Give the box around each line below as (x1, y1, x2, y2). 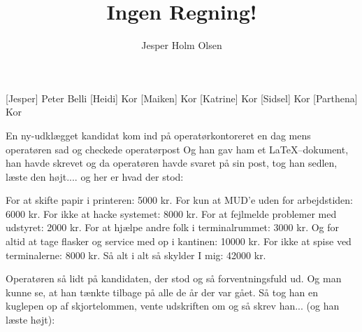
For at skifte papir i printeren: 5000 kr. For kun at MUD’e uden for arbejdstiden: (6, 193, 353, 207)
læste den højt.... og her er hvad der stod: (6, 169, 184, 184)
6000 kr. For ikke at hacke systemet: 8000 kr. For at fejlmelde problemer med (6, 206, 337, 221)
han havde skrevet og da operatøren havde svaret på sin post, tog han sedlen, (6, 155, 338, 170)
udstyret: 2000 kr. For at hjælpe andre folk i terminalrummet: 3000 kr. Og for (6, 220, 340, 235)
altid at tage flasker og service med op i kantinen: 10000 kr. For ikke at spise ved (6, 234, 352, 249)
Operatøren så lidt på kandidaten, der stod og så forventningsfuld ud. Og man (6, 271, 342, 286)
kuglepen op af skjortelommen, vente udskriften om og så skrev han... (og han (6, 298, 340, 313)
